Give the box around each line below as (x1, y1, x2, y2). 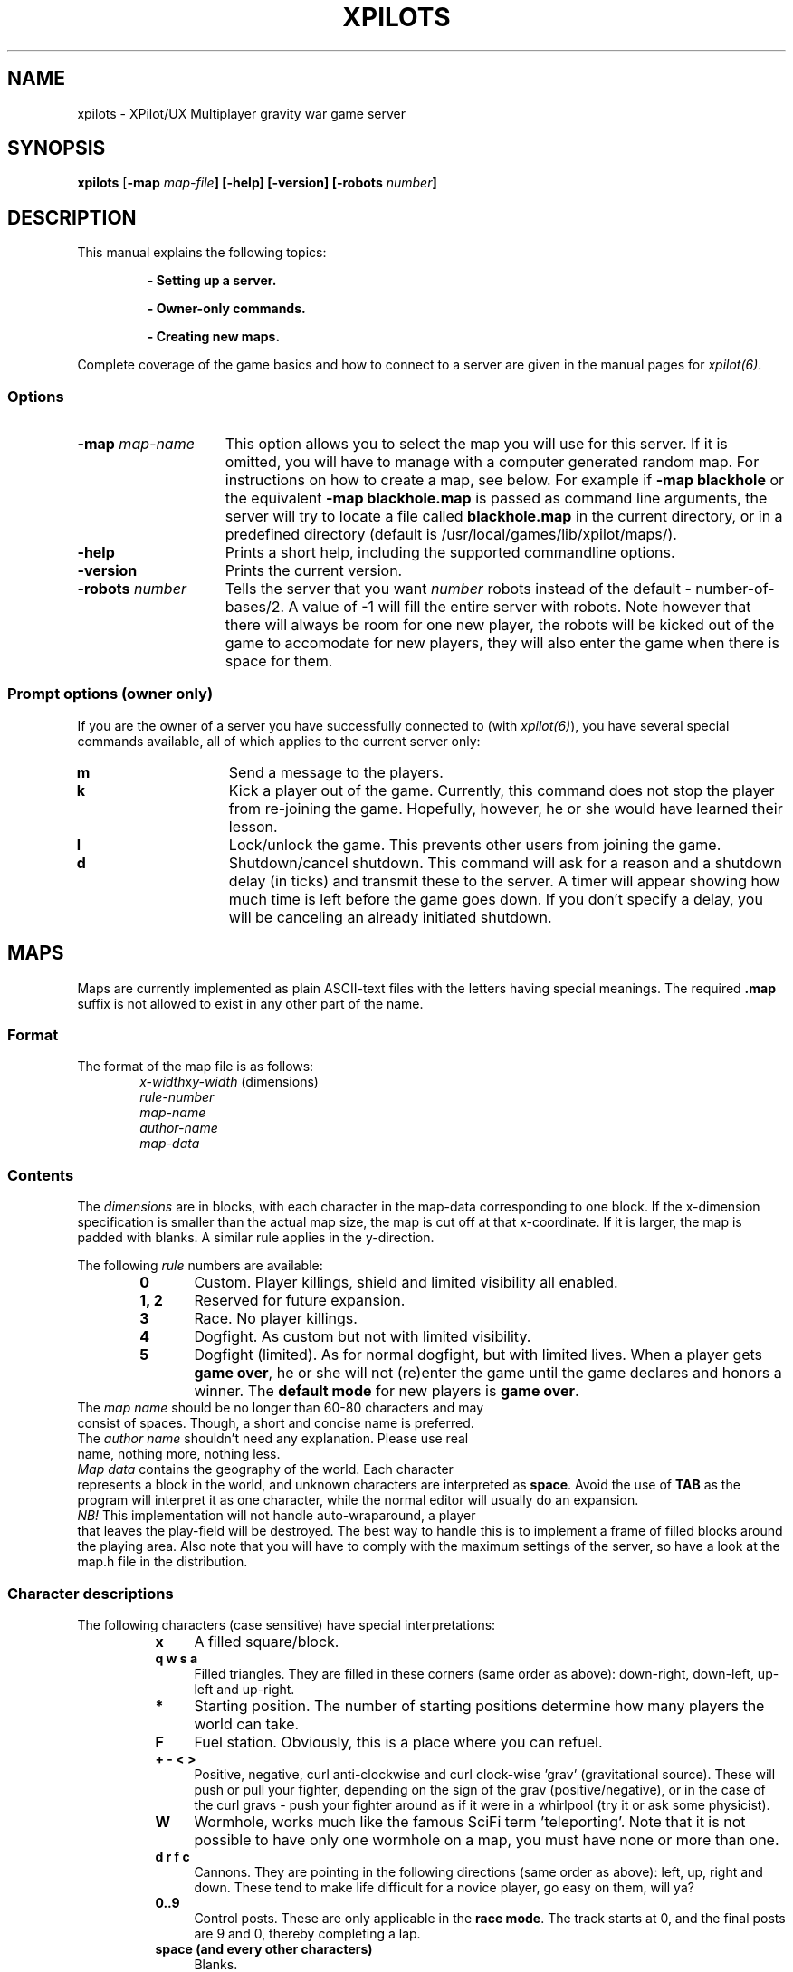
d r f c (155, 1848, 190, 1864)
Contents (7, 1165, 74, 1184)
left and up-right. (194, 1680, 295, 1697)
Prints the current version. (225, 561, 403, 580)
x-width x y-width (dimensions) (139, 1074, 319, 1090)
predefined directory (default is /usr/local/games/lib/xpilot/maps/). (225, 525, 677, 544)
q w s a (155, 1650, 198, 1666)
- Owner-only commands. (147, 301, 306, 317)
